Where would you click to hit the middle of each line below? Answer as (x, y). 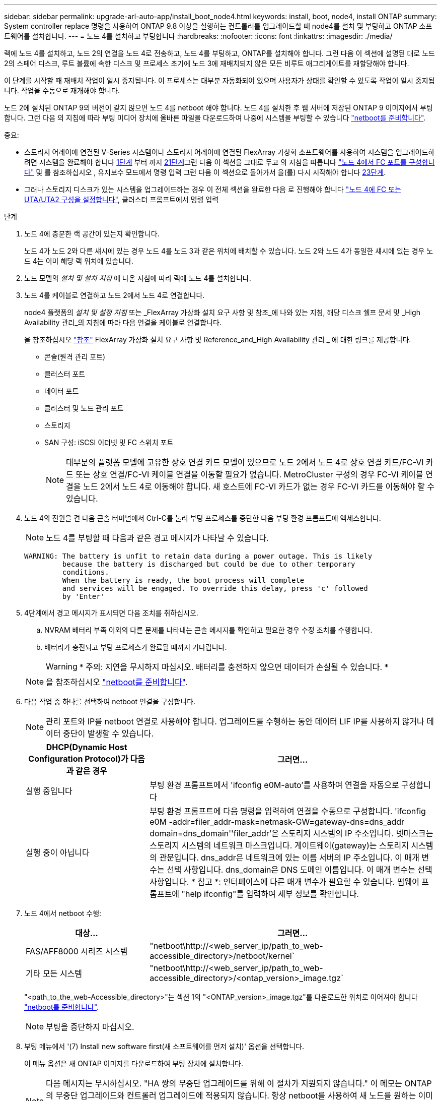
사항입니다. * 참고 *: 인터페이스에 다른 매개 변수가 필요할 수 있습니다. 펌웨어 (284, 882)
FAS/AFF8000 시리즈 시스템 (77, 951)
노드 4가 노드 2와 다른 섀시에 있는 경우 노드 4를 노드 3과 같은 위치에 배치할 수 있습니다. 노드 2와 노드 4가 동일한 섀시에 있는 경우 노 (229, 251)
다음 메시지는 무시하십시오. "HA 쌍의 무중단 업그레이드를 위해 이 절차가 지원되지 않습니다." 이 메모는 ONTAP (239, 1083)
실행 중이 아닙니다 (58, 852)
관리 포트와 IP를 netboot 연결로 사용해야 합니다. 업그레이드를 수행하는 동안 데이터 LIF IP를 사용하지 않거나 (235, 721)
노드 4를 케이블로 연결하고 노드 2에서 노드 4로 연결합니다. (115, 295)
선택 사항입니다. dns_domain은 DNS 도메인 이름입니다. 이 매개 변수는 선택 (300, 870)
